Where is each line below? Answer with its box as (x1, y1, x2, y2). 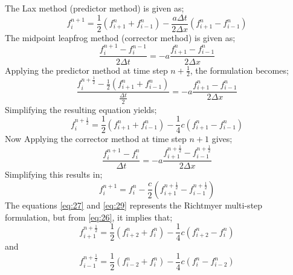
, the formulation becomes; (190, 63, 289, 76)
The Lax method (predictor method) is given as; (5, 2, 184, 14)
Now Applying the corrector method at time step (5, 132, 187, 145)
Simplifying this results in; (5, 168, 103, 181)
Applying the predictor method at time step (5, 63, 168, 76)
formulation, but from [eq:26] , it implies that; (5, 210, 173, 223)
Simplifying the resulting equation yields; (5, 103, 157, 115)
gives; (211, 132, 233, 145)
